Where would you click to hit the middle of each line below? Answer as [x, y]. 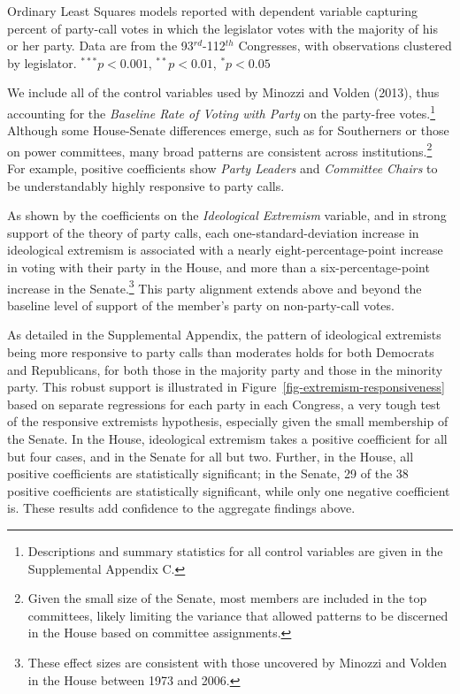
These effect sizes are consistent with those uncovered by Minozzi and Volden [238, 662]
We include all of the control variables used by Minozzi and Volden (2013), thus [223, 92]
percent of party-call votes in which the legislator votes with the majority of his [222, 28]
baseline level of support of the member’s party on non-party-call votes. [201, 305]
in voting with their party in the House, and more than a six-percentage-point [218, 267]
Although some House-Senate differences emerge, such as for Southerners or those [228, 130]
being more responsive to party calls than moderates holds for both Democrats [221, 352]
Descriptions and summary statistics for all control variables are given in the [235, 551]
